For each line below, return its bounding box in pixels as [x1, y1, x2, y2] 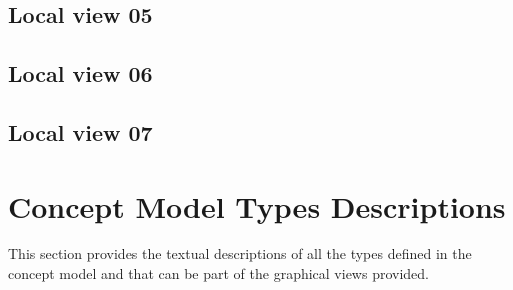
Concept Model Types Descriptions [8, 185, 506, 226]
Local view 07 [8, 116, 153, 147]
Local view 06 [8, 58, 153, 89]
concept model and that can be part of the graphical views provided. [8, 263, 429, 284]
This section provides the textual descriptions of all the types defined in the [8, 243, 472, 264]
